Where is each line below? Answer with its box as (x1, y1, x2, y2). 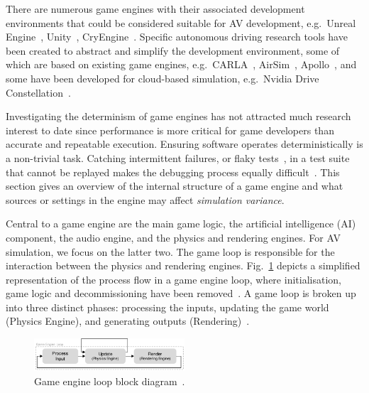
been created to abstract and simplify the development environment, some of (6, 43, 340, 58)
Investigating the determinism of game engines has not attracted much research (6, 109, 351, 124)
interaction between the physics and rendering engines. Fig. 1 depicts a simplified (6, 258, 360, 273)
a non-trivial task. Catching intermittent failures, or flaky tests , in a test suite (6, 150, 350, 165)
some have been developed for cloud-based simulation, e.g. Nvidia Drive (6, 70, 319, 85)
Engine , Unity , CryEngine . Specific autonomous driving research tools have (6, 29, 348, 44)
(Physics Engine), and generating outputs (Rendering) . (6, 313, 250, 328)
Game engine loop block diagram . (34, 374, 185, 389)
